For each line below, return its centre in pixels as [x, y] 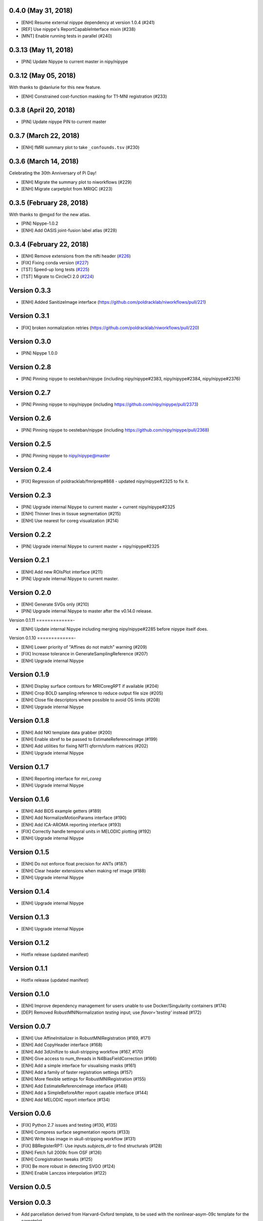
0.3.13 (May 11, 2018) [41, 50]
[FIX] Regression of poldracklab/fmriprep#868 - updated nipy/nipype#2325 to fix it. [105, 482]
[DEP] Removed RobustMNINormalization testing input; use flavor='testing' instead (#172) [111, 1012]
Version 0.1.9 [29, 675]
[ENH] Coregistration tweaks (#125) [57, 1159]
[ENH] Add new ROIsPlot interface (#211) [62, 572]
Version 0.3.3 [30, 290]
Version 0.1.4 [29, 891]
